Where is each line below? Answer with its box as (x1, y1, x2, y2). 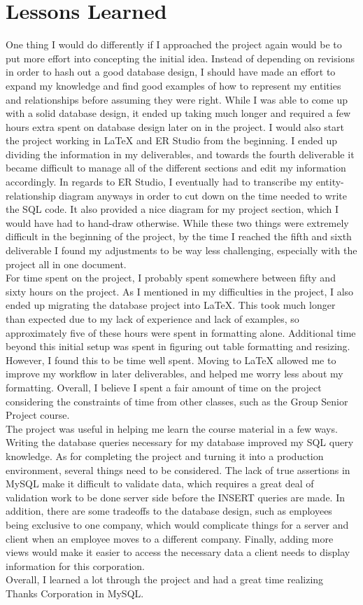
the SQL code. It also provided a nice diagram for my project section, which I (6, 202, 339, 216)
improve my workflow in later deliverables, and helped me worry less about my (6, 366, 343, 381)
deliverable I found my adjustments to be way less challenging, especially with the (6, 243, 357, 258)
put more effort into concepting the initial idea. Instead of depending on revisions (6, 50, 355, 65)
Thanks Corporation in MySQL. (6, 585, 144, 600)
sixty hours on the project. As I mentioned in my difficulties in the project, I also (6, 284, 354, 298)
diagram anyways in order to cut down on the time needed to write (59, 188, 348, 202)
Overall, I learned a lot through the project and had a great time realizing (6, 572, 324, 587)
